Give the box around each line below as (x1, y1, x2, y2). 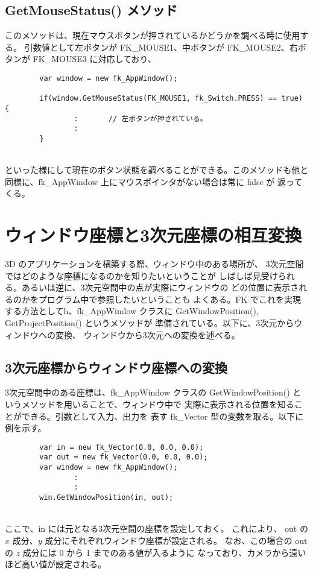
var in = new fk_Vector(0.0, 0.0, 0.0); (39, 443, 204, 452)
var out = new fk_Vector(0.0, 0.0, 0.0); (39, 453, 208, 462)
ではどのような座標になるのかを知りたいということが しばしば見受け (5, 269, 278, 282)
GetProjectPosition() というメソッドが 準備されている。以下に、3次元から (5, 317, 294, 329)
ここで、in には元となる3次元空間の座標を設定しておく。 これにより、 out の (5, 522, 308, 535)
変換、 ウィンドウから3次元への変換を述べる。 (55, 328, 240, 341)
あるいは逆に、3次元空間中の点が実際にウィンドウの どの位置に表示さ (21, 281, 299, 294)
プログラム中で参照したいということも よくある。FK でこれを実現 (38, 292, 301, 305)
